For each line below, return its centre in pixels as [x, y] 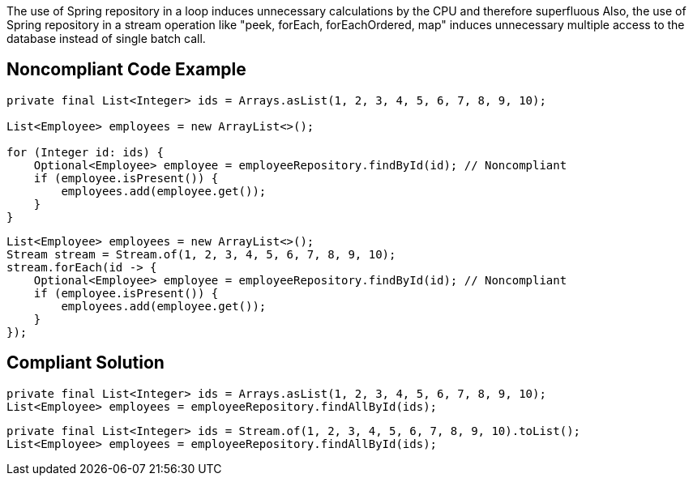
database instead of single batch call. [106, 38]
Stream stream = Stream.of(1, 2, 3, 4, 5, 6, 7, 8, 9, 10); [201, 254]
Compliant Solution [86, 363]
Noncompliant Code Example [126, 70]
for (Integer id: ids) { [85, 152]
